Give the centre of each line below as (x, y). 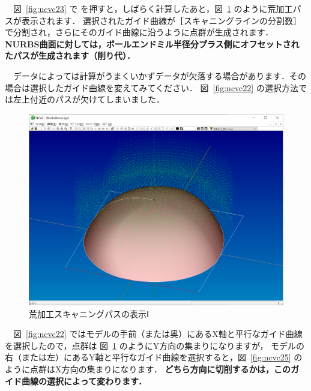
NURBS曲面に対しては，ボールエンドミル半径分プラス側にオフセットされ (152, 43)
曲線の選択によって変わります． (84, 381)
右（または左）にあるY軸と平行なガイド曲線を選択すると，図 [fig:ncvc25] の (154, 357)
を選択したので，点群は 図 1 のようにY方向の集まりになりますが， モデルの (155, 345)
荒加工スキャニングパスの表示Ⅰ (89, 313)
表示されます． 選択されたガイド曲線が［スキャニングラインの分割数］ (162, 20)
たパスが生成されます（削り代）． (70, 55)
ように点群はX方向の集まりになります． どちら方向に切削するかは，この (148, 369)
